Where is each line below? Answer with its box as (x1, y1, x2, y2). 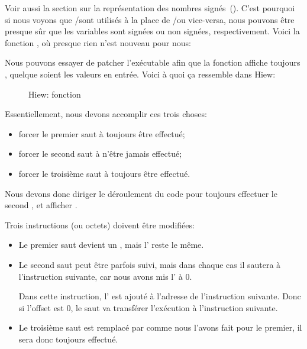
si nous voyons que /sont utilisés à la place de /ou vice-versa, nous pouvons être (5, 13, 295, 25)
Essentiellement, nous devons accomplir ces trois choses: (5, 108, 207, 120)
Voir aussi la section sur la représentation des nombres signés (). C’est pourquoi (5, 2, 295, 14)
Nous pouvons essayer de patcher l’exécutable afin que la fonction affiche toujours (5, 56, 300, 69)
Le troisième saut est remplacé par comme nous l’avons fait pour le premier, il (18, 321, 302, 334)
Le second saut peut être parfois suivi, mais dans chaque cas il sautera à (18, 258, 281, 270)
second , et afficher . (5, 199, 77, 211)
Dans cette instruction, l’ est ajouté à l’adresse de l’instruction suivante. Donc (18, 290, 301, 302)
